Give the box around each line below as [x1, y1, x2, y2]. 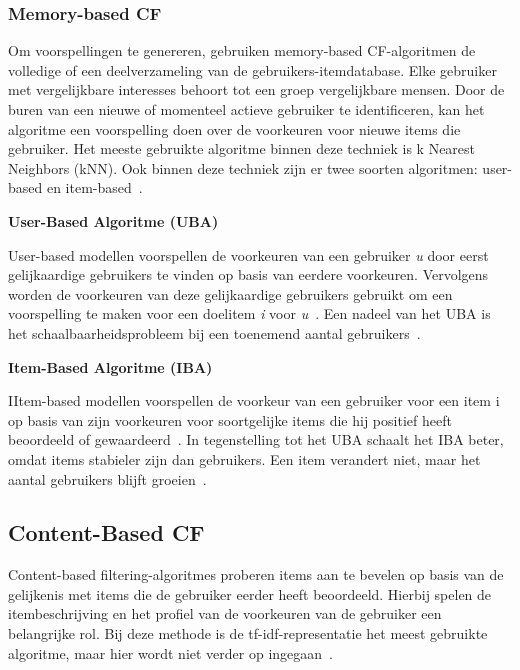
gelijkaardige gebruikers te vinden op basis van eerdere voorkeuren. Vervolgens [8, 264, 489, 285]
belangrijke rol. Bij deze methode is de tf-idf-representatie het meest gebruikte [8, 623, 488, 644]
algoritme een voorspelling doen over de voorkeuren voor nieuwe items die [8, 118, 461, 139]
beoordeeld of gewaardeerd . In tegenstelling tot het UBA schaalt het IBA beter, [8, 429, 504, 450]
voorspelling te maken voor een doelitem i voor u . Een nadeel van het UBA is [8, 303, 491, 324]
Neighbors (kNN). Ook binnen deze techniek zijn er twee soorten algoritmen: [8, 157, 478, 178]
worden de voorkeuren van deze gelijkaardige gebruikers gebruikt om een [8, 283, 453, 304]
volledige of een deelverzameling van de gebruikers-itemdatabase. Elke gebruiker [8, 59, 497, 80]
